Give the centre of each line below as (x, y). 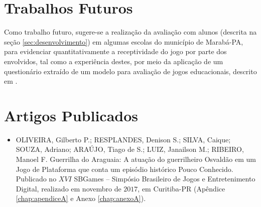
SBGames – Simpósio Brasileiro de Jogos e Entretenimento (165, 179)
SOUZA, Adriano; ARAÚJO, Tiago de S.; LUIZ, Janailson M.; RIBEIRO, (130, 149)
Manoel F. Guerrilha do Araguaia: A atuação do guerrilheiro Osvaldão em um (136, 159)
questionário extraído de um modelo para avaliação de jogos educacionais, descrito (130, 71)
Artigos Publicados (71, 115)
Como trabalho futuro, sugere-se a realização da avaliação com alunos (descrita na (130, 32)
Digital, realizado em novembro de (69, 188)
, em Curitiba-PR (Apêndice (181, 188)
